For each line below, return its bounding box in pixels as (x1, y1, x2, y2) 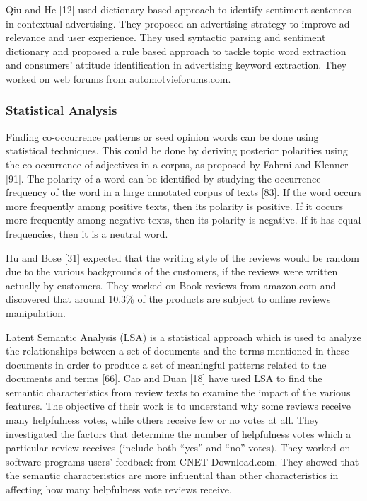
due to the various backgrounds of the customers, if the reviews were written (6, 264, 338, 279)
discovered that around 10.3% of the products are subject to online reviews (6, 292, 331, 306)
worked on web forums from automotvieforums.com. (6, 71, 231, 86)
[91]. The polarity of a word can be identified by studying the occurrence (6, 171, 321, 185)
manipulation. (6, 305, 66, 320)
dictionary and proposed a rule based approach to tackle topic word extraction (6, 43, 346, 58)
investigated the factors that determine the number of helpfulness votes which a (6, 426, 351, 441)
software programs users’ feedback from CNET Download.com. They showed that (6, 454, 359, 468)
